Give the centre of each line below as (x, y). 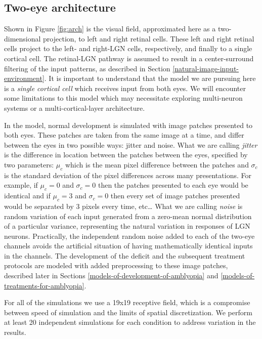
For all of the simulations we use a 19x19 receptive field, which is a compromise (127, 302)
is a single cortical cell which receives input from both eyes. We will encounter (125, 88)
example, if (21, 185)
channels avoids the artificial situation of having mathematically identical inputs (128, 246)
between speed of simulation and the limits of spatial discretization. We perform (128, 312)
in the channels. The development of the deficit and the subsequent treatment (125, 255)
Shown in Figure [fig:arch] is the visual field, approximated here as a (110, 29)
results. (15, 332)
